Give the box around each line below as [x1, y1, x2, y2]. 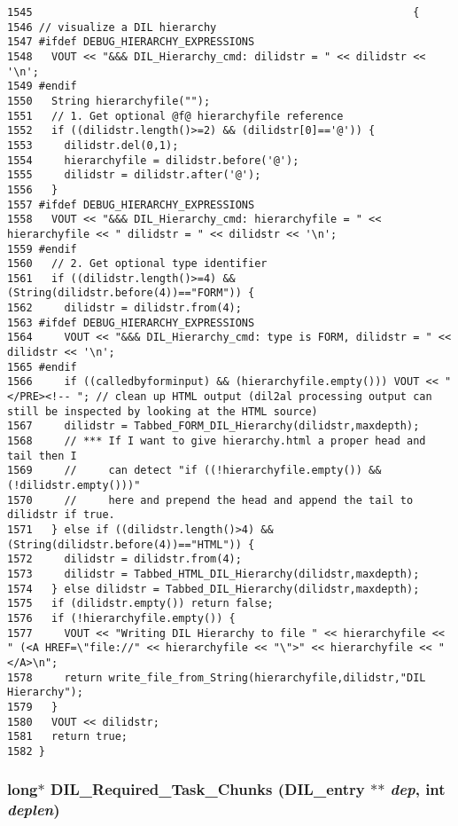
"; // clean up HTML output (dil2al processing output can [76, 390, 432, 404]
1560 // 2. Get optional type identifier [7, 257, 268, 271]
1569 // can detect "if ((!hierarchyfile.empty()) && [7, 464, 382, 477]
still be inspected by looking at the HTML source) [7, 405, 318, 418]
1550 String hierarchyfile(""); [7, 94, 211, 107]
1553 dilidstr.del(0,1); [7, 138, 179, 152]
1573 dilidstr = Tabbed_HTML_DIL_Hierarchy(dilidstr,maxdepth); [7, 567, 420, 580]
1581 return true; [7, 730, 128, 743]
